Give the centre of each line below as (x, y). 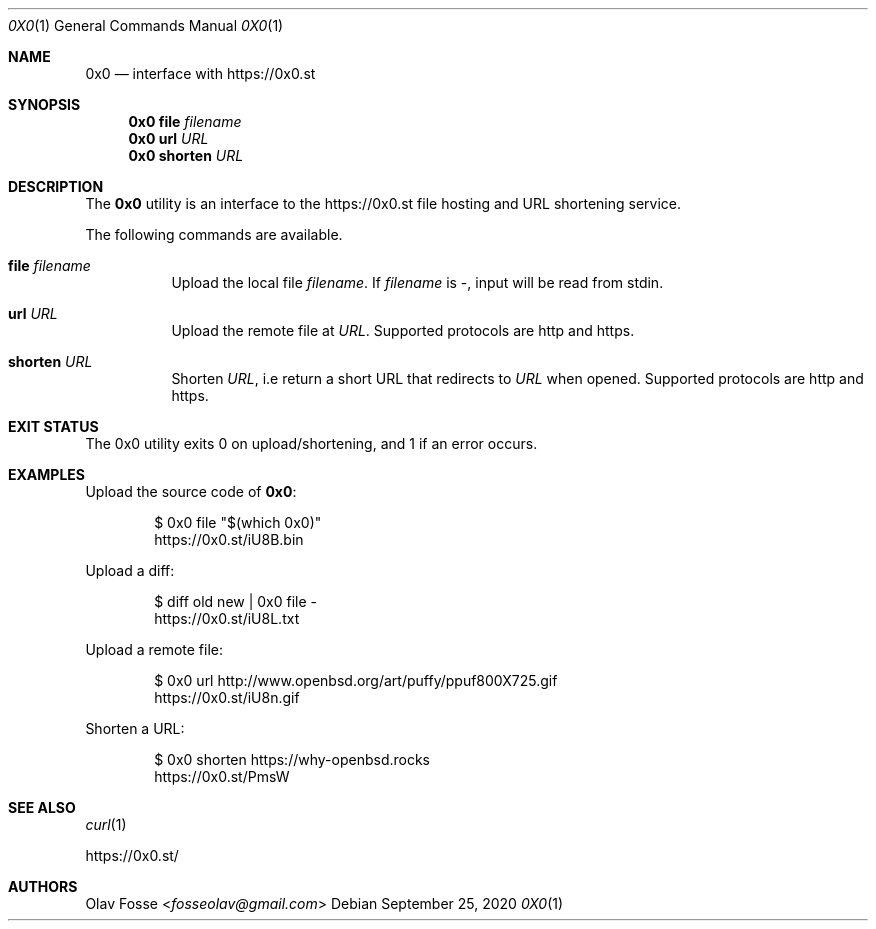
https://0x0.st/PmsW (222, 776)
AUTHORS (43, 886)
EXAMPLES (46, 474)
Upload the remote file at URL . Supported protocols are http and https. (403, 330)
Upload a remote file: (154, 649)
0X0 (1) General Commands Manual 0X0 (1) (146, 25)
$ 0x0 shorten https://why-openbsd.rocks (292, 759)
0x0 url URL (168, 138)
